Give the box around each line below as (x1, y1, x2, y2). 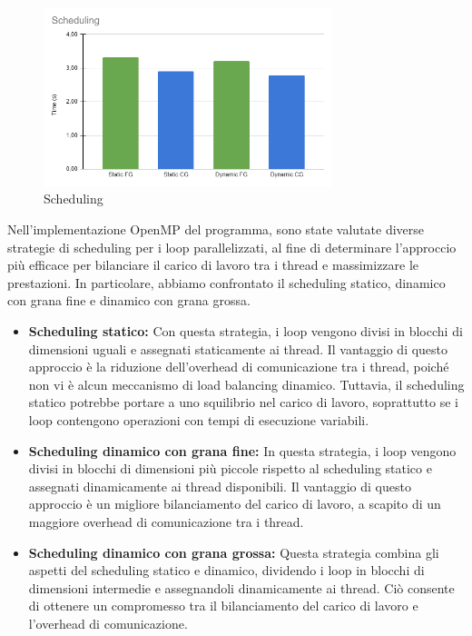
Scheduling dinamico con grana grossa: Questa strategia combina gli (28, 542, 439, 561)
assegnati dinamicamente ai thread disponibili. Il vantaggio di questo (28, 476, 411, 495)
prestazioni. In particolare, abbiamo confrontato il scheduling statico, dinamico (7, 273, 446, 292)
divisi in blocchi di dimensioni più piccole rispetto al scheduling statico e (28, 459, 432, 478)
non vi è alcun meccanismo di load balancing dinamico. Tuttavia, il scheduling (28, 374, 465, 393)
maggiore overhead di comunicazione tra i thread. (28, 512, 304, 531)
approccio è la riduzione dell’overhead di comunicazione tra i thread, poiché (28, 357, 449, 376)
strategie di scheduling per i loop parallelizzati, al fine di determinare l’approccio (7, 237, 457, 256)
